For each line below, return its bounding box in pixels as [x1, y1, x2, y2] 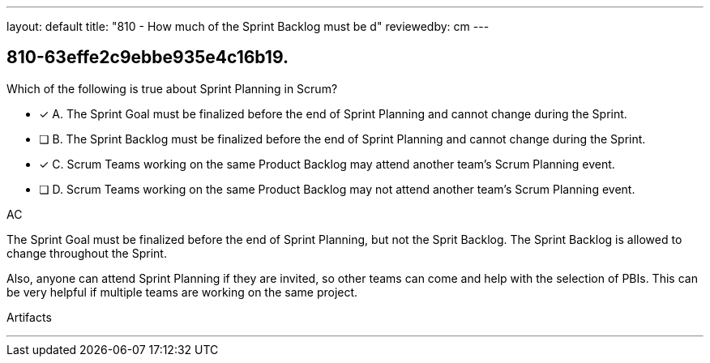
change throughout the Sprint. [6, 246, 167, 260]
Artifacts [6, 310, 52, 324]
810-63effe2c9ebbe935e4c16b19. [6, 47, 289, 68]
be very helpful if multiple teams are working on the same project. [6, 284, 358, 299]
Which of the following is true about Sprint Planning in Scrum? [6, 81, 338, 96]
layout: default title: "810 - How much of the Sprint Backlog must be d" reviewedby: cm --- [6, 19, 490, 33]
